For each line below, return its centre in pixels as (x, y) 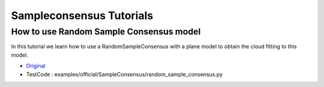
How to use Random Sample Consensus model (106, 32)
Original (36, 66)
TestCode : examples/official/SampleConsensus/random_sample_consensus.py (124, 74)
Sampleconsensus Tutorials (82, 15)
